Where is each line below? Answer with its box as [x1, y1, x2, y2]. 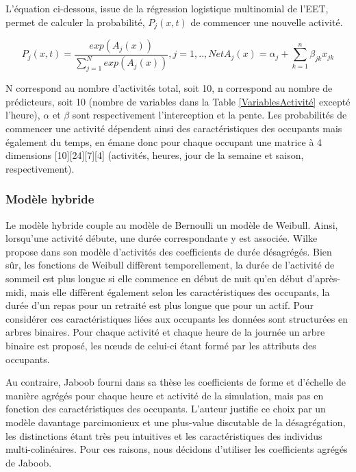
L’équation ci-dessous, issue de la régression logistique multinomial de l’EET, [5, 1, 329, 15]
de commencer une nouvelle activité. [190, 14, 343, 29]
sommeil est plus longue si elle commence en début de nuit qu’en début [5, 271, 304, 285]
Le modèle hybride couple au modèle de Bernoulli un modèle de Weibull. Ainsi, [5, 217, 338, 232]
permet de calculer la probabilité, [5, 14, 145, 29]
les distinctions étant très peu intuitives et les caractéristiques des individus [5, 428, 322, 443]
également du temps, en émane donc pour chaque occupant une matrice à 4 [5, 134, 322, 149]
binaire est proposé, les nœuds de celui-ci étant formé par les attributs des [5, 338, 316, 352]
